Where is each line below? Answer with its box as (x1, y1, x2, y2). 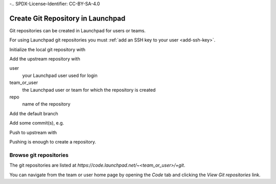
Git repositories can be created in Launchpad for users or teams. (9, 27, 146, 33)
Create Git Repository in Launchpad (9, 14, 126, 23)
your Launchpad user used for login (22, 72, 98, 78)
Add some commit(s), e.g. (9, 120, 64, 126)
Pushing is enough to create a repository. (9, 138, 97, 145)
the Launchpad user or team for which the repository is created (22, 87, 156, 93)
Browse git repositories (9, 151, 69, 158)
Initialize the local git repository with (9, 46, 86, 52)
